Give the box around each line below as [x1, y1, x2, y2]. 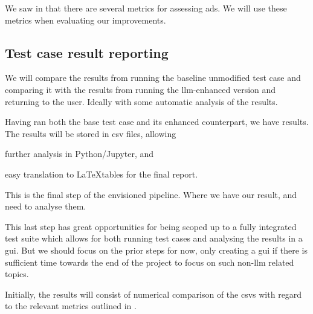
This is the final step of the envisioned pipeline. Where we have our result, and [5, 188, 297, 200]
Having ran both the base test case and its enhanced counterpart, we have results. [5, 115, 309, 128]
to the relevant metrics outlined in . [5, 300, 137, 312]
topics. [5, 268, 29, 280]
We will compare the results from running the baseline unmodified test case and [5, 71, 301, 84]
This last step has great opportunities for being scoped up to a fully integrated [5, 220, 297, 232]
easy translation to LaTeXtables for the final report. [5, 167, 198, 180]
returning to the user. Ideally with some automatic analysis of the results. [5, 95, 278, 107]
